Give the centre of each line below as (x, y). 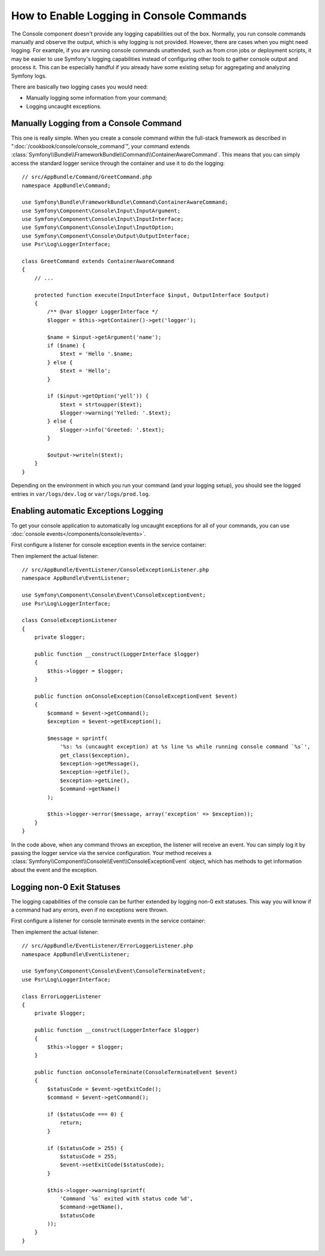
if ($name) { (66, 345)
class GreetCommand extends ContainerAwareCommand (98, 261)
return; (71, 1123)
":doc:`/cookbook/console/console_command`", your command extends (101, 146)
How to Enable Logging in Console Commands (129, 16)
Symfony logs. (29, 76)
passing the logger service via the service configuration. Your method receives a (111, 853)
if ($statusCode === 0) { (85, 1115)
